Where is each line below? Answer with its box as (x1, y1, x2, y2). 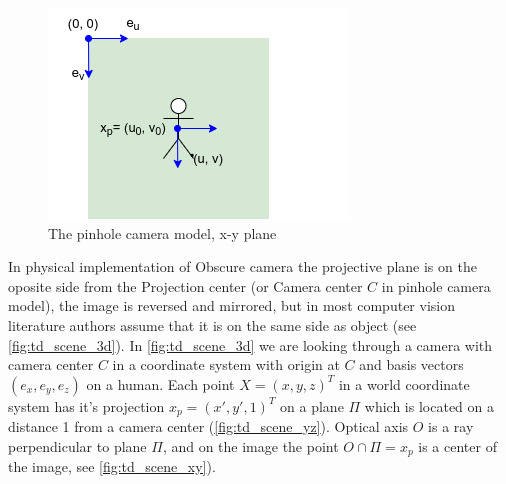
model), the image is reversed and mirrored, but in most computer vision (8, 295, 455, 316)
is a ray (428, 416, 474, 437)
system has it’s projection (8, 395, 165, 416)
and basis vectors (359, 354, 464, 375)
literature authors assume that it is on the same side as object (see (8, 314, 417, 335)
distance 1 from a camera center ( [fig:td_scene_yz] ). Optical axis (8, 416, 409, 437)
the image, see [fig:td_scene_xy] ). (8, 456, 216, 477)
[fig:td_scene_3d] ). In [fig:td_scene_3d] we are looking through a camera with (8, 334, 493, 355)
